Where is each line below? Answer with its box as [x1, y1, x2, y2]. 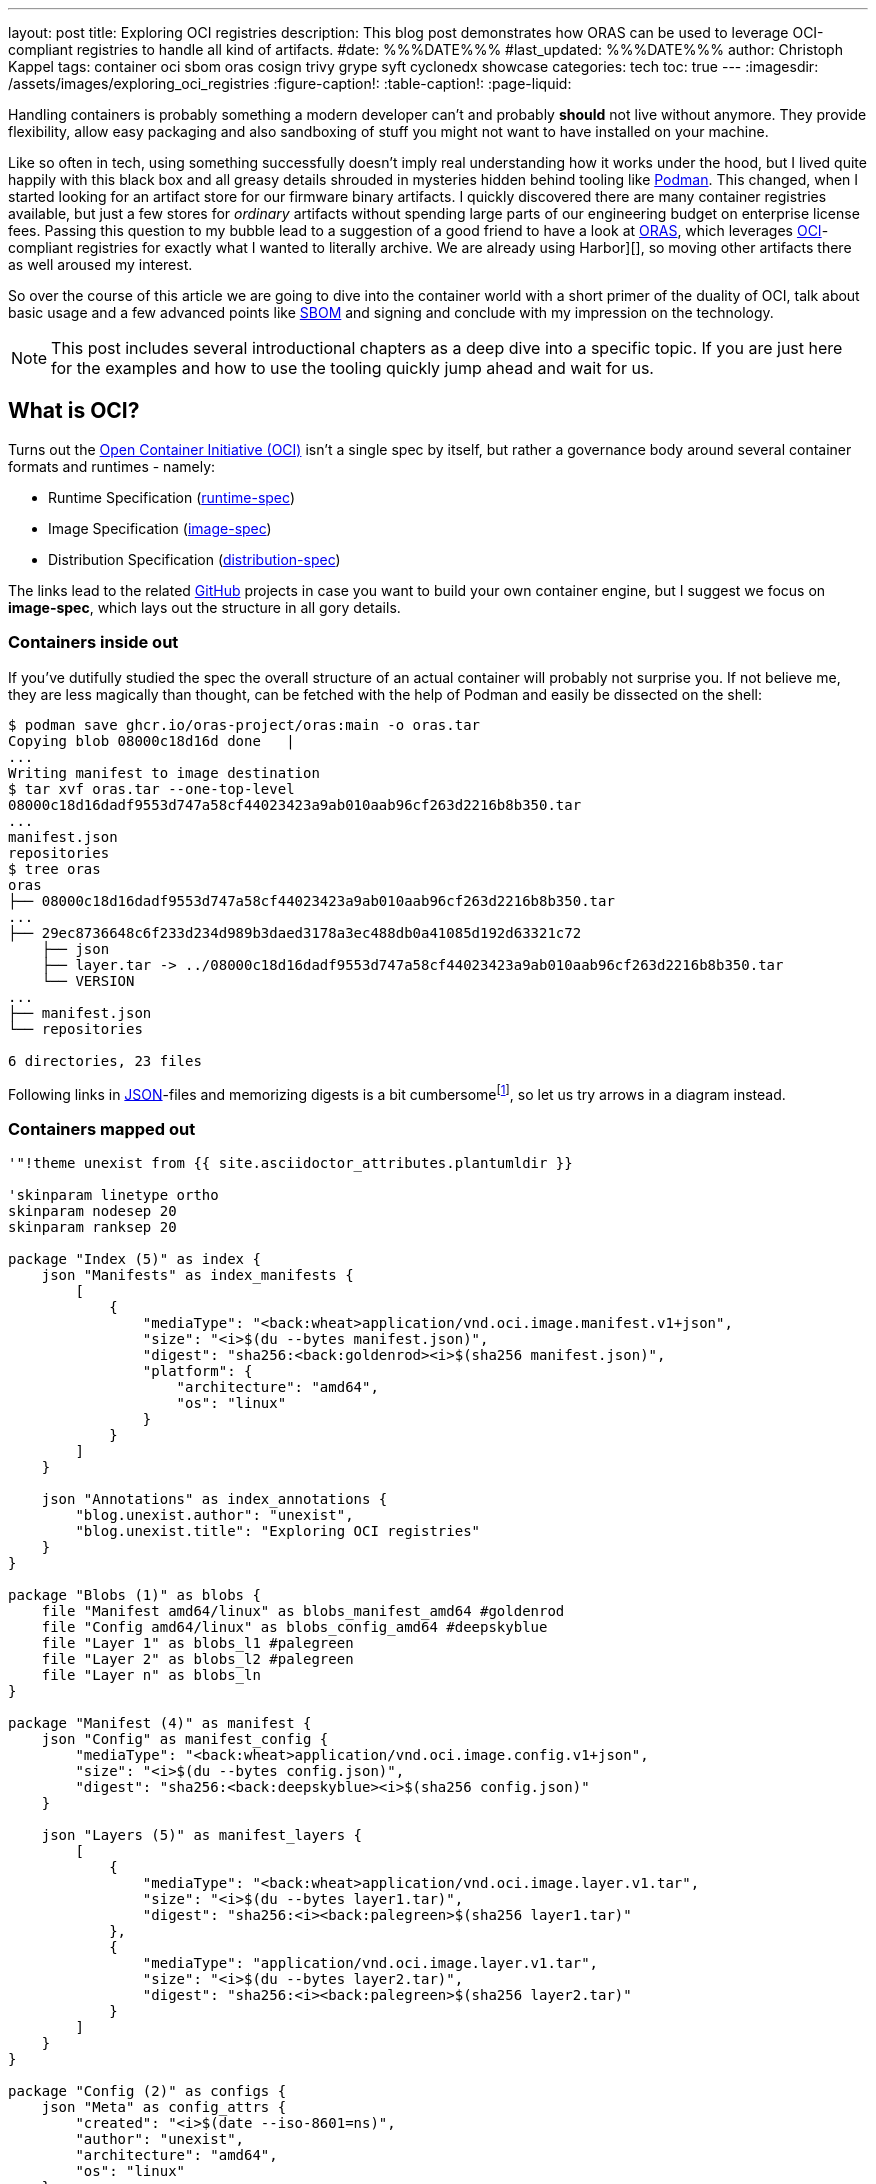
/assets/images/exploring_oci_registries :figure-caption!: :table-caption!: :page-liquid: [8, 75, 572, 92]
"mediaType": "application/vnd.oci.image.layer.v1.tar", [142, 1955, 599, 1971]
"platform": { [142, 1363, 253, 1379]
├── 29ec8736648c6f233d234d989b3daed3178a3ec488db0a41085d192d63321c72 [8, 924, 582, 941]
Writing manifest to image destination [8, 764, 320, 781]
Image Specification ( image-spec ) [48, 519, 272, 537]
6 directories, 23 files [8, 1052, 202, 1069]
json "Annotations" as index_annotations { [41, 1491, 388, 1507]
